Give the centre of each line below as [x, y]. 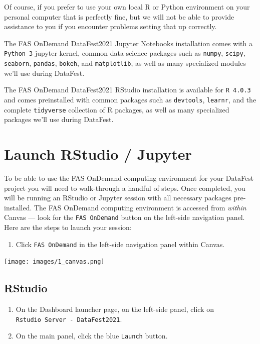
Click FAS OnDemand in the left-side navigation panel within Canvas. [120, 244]
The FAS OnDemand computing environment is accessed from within [140, 207]
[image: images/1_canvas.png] [54, 262]
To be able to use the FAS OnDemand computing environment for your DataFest [129, 178]
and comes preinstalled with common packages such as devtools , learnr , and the [130, 99]
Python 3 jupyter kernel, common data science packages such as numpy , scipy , [125, 53]
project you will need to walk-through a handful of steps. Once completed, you [125, 188]
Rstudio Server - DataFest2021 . [69, 319]
